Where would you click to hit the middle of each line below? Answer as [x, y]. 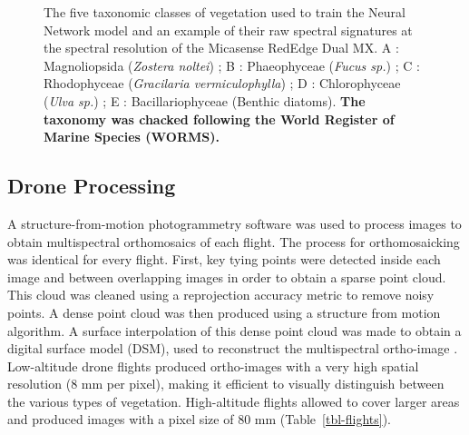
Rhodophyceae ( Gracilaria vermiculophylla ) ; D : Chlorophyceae [222, 83]
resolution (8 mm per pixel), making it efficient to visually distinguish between [226, 384]
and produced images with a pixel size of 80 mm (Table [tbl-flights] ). [200, 419]
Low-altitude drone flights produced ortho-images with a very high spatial [213, 366]
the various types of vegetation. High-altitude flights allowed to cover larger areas [234, 401]
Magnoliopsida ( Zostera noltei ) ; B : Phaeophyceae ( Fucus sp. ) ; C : [232, 65]
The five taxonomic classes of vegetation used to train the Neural [225, 12]
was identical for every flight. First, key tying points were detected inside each [224, 259]
